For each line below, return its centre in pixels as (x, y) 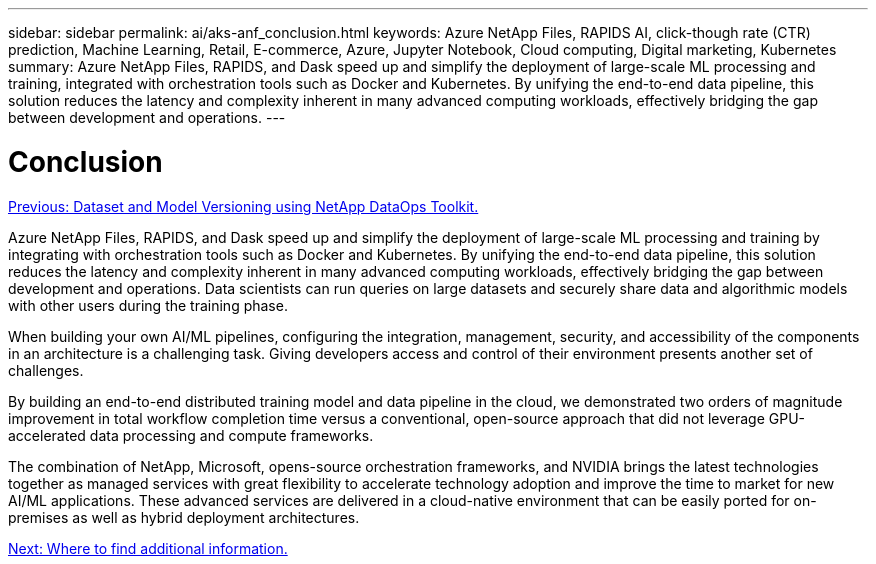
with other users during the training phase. (148, 305)
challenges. (46, 370)
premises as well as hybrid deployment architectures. (184, 517)
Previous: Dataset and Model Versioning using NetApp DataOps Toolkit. (243, 206)
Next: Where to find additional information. (148, 548)
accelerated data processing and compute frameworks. (191, 435)
